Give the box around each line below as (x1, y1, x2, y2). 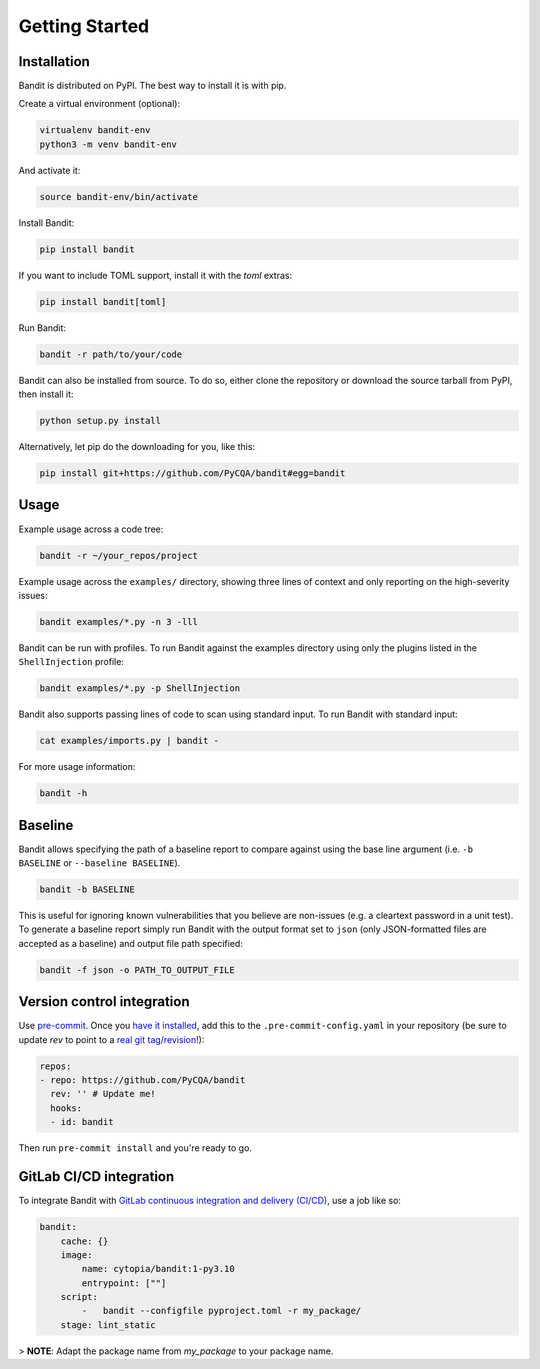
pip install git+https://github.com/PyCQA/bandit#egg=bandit (39, 468, 346, 479)
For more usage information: (18, 761, 136, 773)
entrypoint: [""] (81, 1277, 167, 1289)
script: (60, 1291, 99, 1303)
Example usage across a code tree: (18, 523, 164, 535)
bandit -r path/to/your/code (39, 348, 183, 360)
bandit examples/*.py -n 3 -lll (39, 616, 199, 627)
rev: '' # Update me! (50, 1088, 157, 1100)
